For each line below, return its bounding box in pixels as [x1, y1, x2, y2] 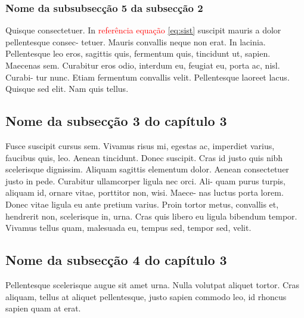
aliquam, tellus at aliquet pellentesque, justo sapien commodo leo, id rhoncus [5, 290, 287, 302]
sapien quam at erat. [5, 302, 81, 314]
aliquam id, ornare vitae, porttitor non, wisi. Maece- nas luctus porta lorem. [5, 186, 284, 199]
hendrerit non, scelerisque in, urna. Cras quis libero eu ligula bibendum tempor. [5, 209, 297, 222]
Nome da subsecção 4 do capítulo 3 [5, 251, 227, 269]
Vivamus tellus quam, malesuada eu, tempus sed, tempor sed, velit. [5, 221, 252, 234]
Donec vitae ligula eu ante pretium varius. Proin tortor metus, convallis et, [5, 197, 279, 210]
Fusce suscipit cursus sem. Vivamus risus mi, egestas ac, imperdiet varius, [5, 139, 275, 152]
